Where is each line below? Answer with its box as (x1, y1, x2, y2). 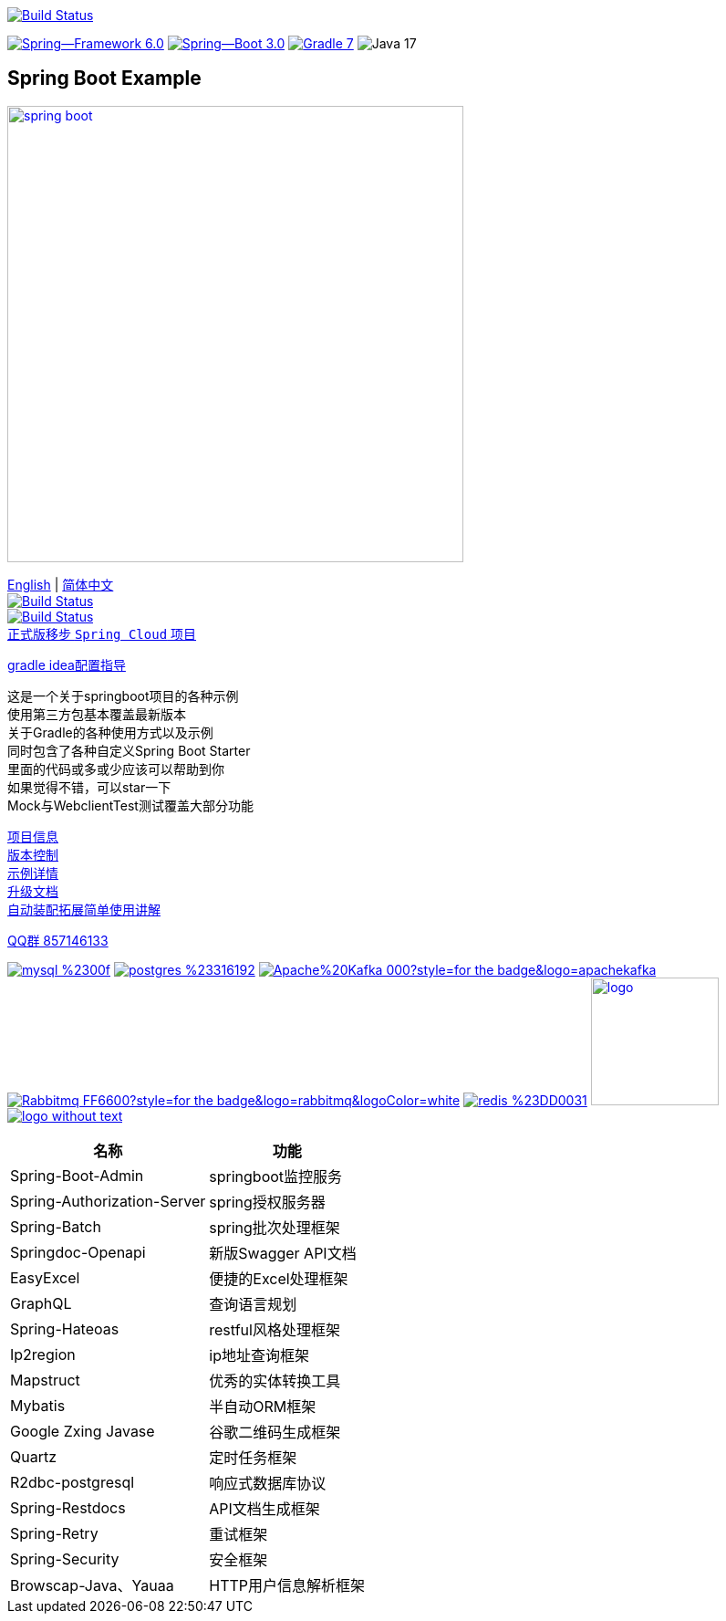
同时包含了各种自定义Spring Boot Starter (7, 742, 251, 758)
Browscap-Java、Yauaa (10, 1575, 174, 1595)
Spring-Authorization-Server (10, 1191, 206, 1210)
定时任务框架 (209, 1448, 297, 1467)
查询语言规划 (209, 1294, 297, 1313)
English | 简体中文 (7, 576, 114, 592)
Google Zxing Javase (10, 1421, 155, 1440)
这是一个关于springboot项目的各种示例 (7, 687, 239, 704)
